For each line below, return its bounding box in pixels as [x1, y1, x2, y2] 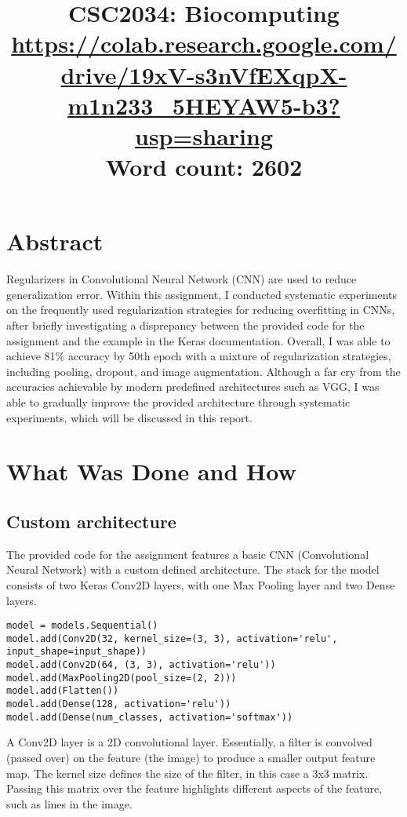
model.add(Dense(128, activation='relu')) [6, 698, 231, 710]
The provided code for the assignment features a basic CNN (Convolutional [6, 545, 369, 562]
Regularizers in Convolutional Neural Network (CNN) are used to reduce [6, 271, 357, 287]
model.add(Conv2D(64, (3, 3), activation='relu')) [6, 659, 276, 671]
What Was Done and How [6, 455, 296, 487]
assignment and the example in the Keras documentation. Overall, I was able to [6, 332, 391, 348]
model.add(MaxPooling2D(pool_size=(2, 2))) [6, 672, 237, 684]
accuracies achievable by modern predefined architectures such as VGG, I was [6, 378, 380, 395]
